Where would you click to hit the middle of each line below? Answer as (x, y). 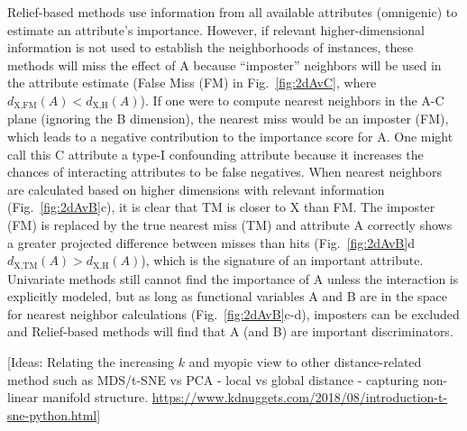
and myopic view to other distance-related (305, 362)
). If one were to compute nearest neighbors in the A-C (292, 100)
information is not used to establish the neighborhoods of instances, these (211, 47)
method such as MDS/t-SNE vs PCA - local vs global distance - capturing (213, 379)
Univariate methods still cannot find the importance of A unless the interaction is (233, 278)
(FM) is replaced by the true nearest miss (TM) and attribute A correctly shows (230, 224)
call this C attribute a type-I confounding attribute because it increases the (215, 154)
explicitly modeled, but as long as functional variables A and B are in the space (227, 296)
